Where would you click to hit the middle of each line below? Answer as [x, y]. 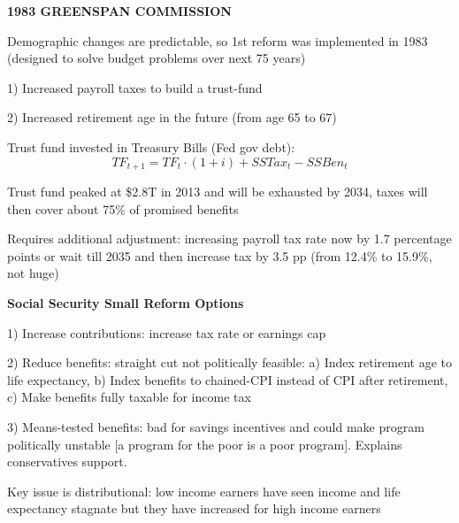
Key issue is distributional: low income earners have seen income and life [204, 491]
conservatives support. [67, 461]
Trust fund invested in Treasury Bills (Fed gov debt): [151, 146]
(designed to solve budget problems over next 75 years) [157, 58]
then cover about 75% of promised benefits [123, 208]
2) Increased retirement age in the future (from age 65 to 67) [172, 117]
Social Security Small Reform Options [126, 302]
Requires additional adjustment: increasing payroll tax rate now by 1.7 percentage [229, 238]
